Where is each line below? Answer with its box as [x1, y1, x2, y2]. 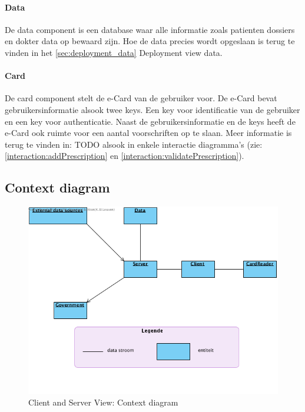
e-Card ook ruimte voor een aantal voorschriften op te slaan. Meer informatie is [5, 127, 292, 139]
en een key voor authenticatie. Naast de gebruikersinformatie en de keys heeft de [5, 115, 296, 127]
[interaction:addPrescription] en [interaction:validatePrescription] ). [5, 149, 244, 162]
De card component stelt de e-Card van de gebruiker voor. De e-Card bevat [5, 92, 277, 104]
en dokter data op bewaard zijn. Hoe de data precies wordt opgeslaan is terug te [5, 35, 295, 47]
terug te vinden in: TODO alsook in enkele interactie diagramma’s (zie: [5, 138, 263, 150]
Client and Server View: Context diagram [28, 396, 178, 408]
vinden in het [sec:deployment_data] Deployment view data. [5, 46, 223, 58]
